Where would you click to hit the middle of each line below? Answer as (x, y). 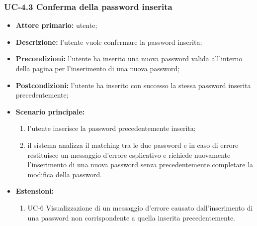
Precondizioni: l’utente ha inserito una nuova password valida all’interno (129, 58)
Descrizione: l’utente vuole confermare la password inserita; (109, 42)
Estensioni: (35, 191)
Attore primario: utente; (56, 25)
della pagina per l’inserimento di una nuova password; (98, 68)
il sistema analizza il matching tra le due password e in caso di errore (133, 145)
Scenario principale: (50, 111)
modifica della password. (65, 174)
